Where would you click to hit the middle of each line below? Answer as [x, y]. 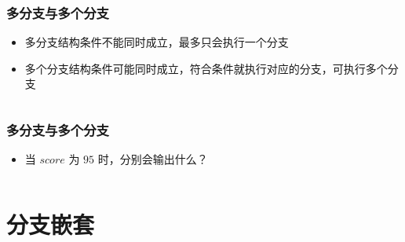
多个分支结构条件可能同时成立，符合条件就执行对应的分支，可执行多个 [206, 68]
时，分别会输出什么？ [153, 159]
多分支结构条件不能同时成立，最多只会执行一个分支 [157, 42]
